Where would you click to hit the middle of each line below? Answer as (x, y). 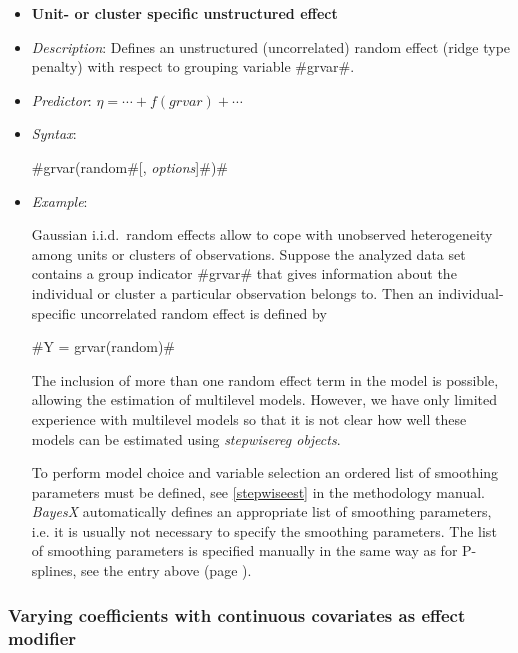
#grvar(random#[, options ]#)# (130, 166)
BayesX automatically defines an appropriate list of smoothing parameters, (261, 511)
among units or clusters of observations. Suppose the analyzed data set (248, 253)
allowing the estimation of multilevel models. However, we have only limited (264, 399)
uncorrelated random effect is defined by (203, 312)
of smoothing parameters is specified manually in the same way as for (244, 550)
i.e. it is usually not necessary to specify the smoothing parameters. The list (264, 530)
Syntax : (54, 133)
